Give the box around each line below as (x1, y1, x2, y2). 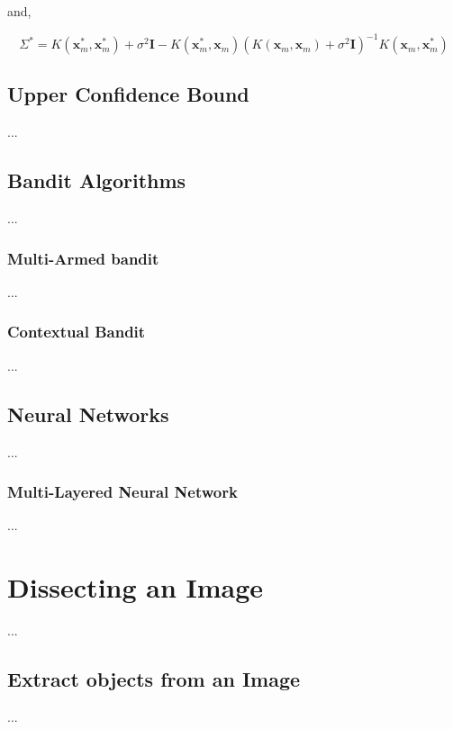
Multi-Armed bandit (7, 247, 159, 269)
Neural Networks (7, 400, 169, 427)
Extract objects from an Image (7, 665, 301, 693)
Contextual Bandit (7, 320, 146, 343)
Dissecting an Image (7, 569, 264, 606)
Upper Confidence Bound (7, 80, 249, 108)
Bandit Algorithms (7, 166, 186, 194)
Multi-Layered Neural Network (7, 481, 238, 503)
